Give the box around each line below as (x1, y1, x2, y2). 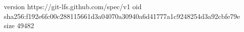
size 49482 (4, 20, 34, 31)
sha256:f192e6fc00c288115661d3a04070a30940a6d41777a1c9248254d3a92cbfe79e (4, 11, 240, 21)
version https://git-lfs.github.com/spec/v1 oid (4, 1, 142, 11)
